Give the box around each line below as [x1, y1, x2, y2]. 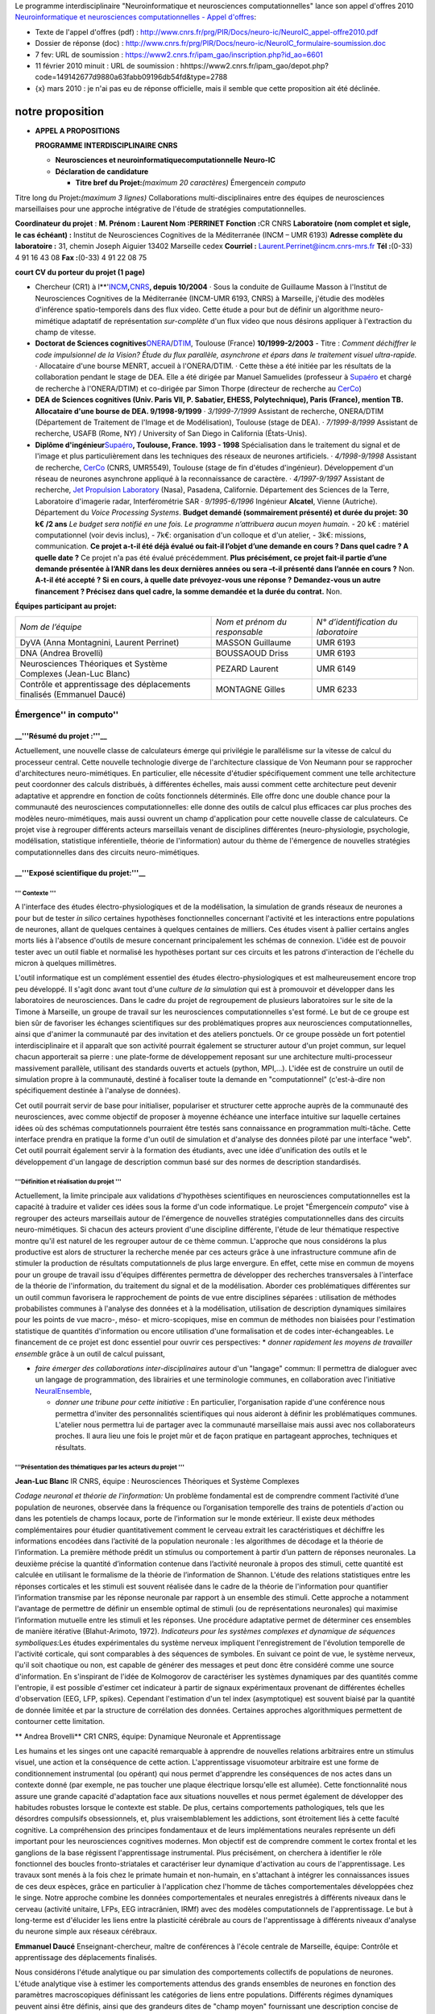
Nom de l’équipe [19, 621, 82, 632]
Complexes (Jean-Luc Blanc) [19, 668, 130, 679]
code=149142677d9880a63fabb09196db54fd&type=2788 [35, 73, 228, 82]
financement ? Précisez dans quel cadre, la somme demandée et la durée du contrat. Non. [35, 586, 342, 596]
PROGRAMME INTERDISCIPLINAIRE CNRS [35, 141, 178, 151]
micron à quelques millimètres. [14, 959, 117, 968]
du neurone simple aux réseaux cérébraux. [14, 1926, 157, 1937]
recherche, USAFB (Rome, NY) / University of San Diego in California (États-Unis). [35, 429, 308, 438]
